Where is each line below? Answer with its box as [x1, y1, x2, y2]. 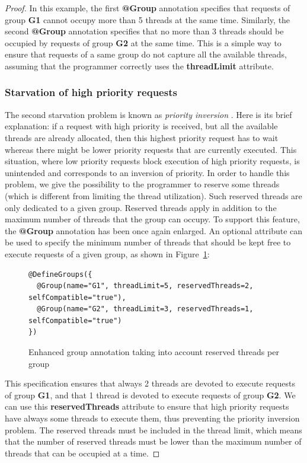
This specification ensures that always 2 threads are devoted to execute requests [5, 377, 295, 389]
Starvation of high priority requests [5, 85, 177, 100]
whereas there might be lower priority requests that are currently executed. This [5, 143, 297, 155]
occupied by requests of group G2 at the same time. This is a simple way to [5, 36, 282, 49]
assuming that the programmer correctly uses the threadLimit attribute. [5, 59, 274, 72]
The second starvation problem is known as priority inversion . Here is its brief [5, 108, 292, 120]
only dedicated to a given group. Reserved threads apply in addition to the [5, 201, 277, 213]
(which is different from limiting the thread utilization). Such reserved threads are [5, 189, 302, 202]
